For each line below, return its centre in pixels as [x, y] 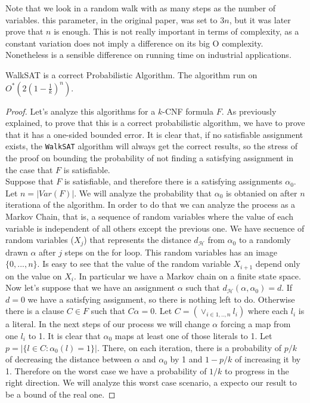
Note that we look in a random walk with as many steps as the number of [141, 8]
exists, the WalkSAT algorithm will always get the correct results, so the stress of [151, 146]
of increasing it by [268, 359]
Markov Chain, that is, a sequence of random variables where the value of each [149, 216]
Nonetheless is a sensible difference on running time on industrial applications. [148, 55]
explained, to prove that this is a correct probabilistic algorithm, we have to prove [155, 123]
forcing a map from [255, 324]
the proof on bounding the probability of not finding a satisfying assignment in [150, 158]
